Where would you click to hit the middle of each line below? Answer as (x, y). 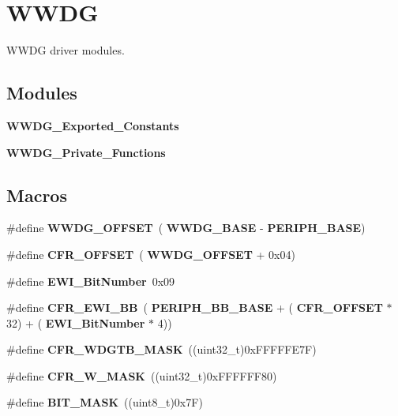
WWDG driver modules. (66, 50)
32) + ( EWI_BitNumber (76, 322)
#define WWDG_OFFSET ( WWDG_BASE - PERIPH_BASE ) (186, 228)
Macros (37, 195)
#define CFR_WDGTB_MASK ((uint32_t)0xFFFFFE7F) (161, 349)
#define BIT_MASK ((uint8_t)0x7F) (105, 402)
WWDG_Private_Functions (86, 152)
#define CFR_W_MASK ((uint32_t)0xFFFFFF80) (142, 375)
